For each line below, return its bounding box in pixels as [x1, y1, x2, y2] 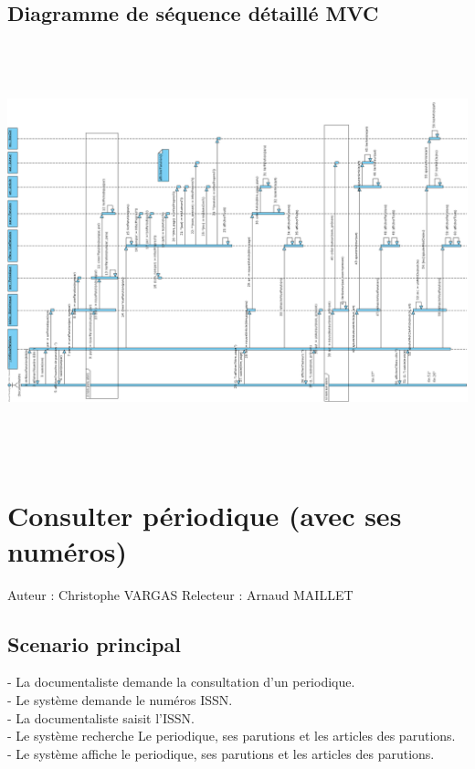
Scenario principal [7, 629, 181, 658]
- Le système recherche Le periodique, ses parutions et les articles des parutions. [7, 726, 456, 745]
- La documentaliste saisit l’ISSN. [7, 708, 195, 727]
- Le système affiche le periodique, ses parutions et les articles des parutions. [7, 743, 435, 763]
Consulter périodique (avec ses [7, 496, 402, 533]
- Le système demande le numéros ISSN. [7, 690, 233, 710]
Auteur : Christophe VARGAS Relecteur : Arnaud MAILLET [7, 585, 354, 604]
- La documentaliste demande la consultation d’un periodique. [7, 672, 355, 691]
